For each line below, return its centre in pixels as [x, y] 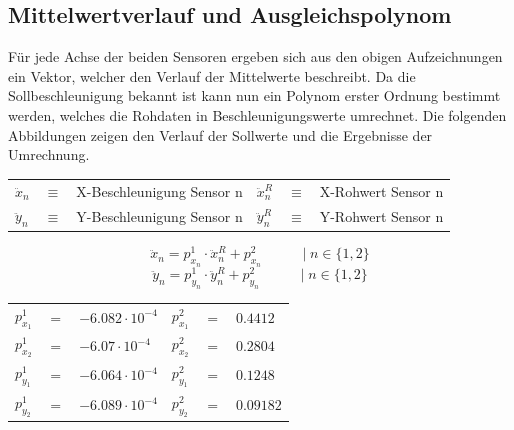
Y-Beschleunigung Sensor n [159, 215]
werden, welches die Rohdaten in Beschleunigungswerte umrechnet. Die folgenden [257, 114]
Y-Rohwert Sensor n [381, 215]
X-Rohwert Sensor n [381, 190]
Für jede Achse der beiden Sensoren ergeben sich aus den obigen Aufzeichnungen [255, 56]
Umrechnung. [49, 154]
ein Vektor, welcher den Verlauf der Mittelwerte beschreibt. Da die [212, 75]
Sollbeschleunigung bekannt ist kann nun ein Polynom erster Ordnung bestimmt [254, 95]
